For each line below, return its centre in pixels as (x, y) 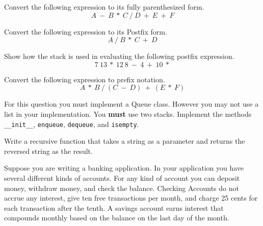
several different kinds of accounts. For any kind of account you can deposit (122, 178)
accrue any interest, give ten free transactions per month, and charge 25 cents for (131, 198)
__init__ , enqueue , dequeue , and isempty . (72, 124)
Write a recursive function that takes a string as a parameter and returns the (125, 141)
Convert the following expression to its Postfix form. (86, 31)
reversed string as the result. (48, 151)
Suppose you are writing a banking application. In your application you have (124, 168)
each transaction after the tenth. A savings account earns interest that (114, 207)
